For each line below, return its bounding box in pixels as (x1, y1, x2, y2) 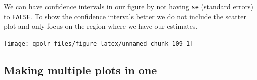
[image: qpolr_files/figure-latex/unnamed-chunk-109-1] (4, 40, 194, 47)
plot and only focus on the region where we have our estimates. (4, 21, 198, 31)
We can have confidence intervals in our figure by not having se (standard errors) (4, 1, 254, 11)
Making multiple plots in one (4, 62, 157, 77)
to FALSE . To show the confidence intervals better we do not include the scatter (4, 11, 246, 21)
